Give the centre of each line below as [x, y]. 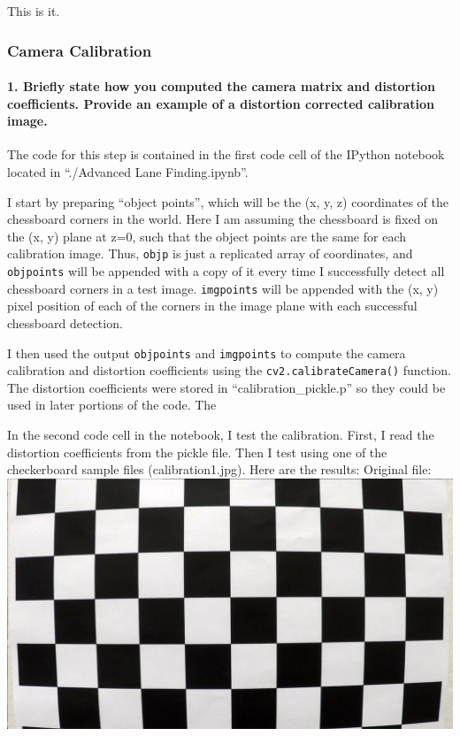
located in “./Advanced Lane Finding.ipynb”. [128, 172]
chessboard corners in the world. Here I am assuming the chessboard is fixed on [222, 219]
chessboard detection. [65, 322]
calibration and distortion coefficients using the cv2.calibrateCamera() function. [229, 370]
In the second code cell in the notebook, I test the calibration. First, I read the [221, 435]
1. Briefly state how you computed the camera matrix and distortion [221, 86]
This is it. [34, 11]
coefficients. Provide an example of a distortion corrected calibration [221, 103]
